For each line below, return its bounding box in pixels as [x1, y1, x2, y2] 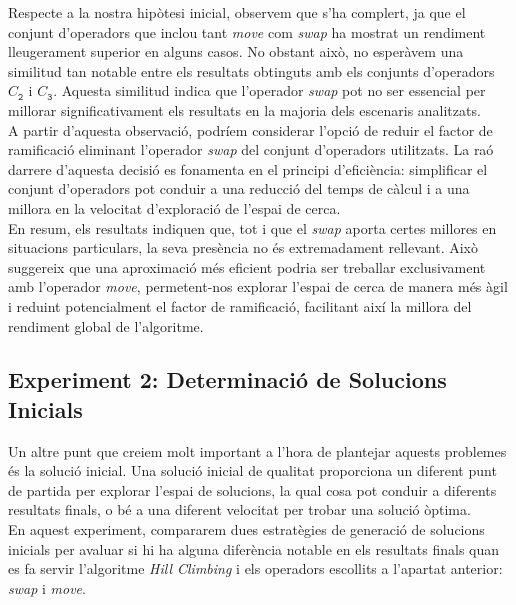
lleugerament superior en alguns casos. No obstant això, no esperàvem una [8, 41, 464, 62]
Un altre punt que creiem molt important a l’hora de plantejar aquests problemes [8, 440, 507, 461]
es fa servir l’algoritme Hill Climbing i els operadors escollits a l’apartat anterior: [8, 558, 503, 579]
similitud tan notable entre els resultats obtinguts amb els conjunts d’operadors [8, 60, 495, 81]
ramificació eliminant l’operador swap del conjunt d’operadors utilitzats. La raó [8, 139, 494, 160]
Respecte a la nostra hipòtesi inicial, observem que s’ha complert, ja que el [8, 2, 466, 22]
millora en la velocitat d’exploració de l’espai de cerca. [8, 197, 341, 218]
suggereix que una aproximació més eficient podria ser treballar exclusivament [8, 256, 486, 277]
